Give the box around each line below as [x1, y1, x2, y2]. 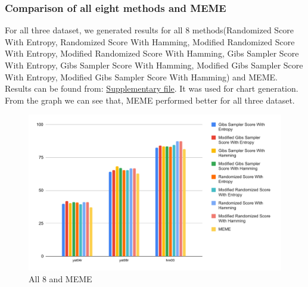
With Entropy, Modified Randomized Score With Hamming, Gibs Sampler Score [5, 47, 299, 60]
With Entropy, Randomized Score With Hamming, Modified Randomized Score [5, 35, 295, 48]
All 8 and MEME [29, 272, 92, 285]
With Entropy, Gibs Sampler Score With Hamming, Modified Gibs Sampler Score [5, 59, 303, 71]
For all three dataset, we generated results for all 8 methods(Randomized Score [5, 24, 294, 36]
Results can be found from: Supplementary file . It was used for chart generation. [5, 82, 298, 95]
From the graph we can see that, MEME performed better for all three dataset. [5, 93, 295, 106]
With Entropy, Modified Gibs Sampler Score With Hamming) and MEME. [5, 70, 278, 83]
